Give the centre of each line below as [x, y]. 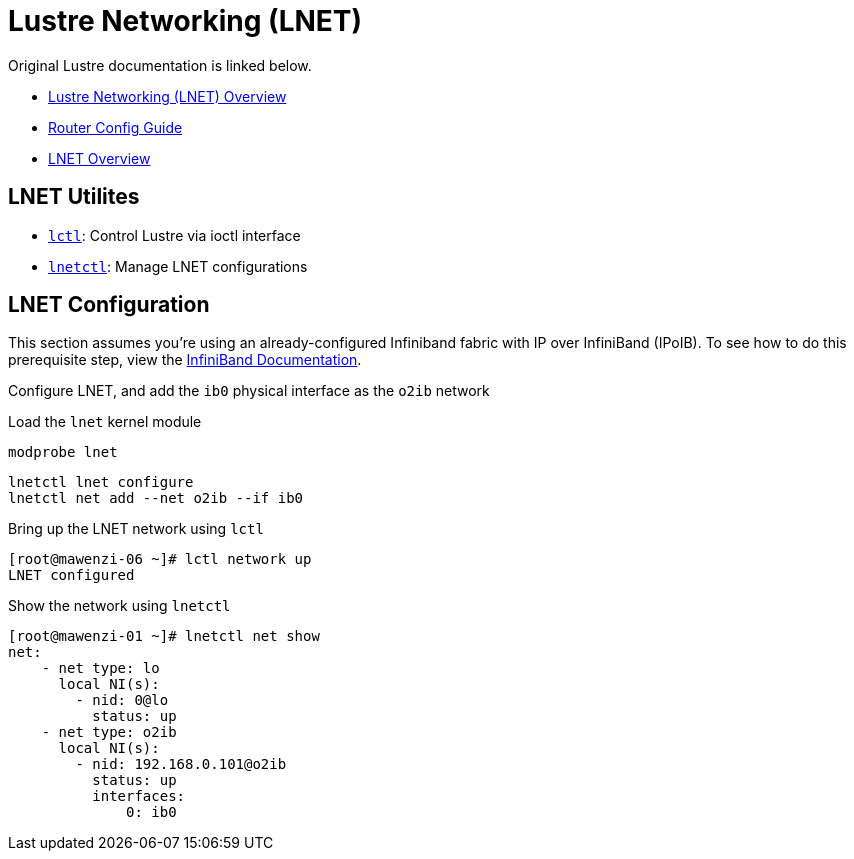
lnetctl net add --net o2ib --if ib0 [156, 498]
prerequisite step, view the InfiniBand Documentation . [185, 360]
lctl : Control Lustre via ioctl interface [174, 235]
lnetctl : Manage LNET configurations [178, 266]
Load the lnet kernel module [105, 422]
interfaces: [139, 796]
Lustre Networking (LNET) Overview [167, 96]
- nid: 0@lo [122, 700]
